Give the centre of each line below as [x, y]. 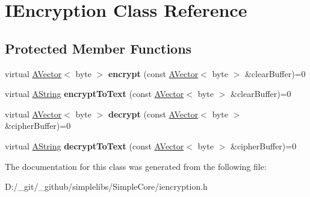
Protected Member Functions [98, 48]
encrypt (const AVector [153, 73]
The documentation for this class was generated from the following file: [136, 166]
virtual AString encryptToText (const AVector [95, 94]
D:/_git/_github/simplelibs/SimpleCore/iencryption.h [106, 186]
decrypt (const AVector [153, 114]
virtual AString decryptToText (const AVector [95, 145]
